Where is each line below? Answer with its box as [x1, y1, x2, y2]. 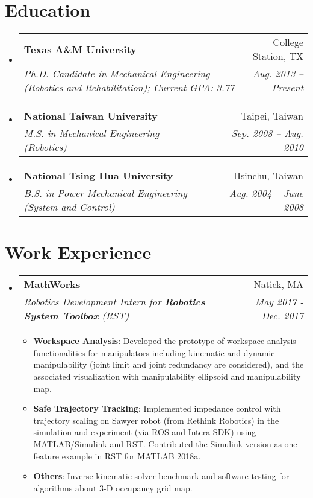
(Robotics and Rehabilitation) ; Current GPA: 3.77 [23, 80, 235, 95]
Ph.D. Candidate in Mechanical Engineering [23, 66, 210, 81]
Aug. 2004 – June [229, 186, 303, 200]
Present [271, 80, 303, 95]
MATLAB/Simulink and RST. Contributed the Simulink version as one [33, 438, 297, 450]
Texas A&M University [23, 42, 137, 56]
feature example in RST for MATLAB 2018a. [33, 449, 201, 462]
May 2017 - [255, 295, 303, 309]
